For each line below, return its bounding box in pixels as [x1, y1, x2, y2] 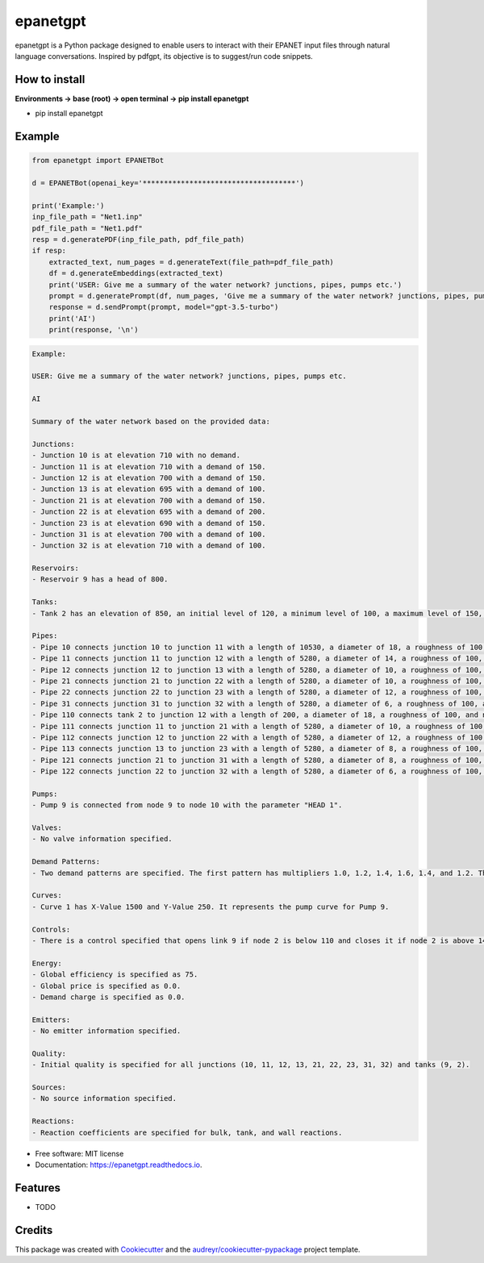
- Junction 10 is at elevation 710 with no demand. [31, 451, 241, 460]
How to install [15, 73, 86, 86]
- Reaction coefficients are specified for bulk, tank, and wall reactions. [31, 1128, 343, 1137]
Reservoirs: [31, 564, 80, 573]
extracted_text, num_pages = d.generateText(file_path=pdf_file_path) [48, 257, 335, 266]
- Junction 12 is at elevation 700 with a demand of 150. [31, 473, 266, 482]
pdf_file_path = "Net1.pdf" [31, 223, 143, 233]
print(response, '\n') [48, 325, 139, 335]
